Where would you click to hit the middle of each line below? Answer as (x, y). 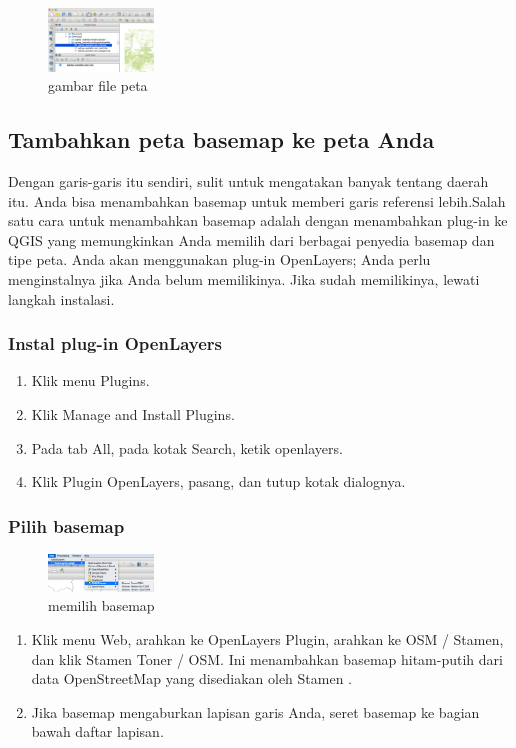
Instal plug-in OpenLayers (115, 343)
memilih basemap (101, 605)
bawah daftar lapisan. (97, 731)
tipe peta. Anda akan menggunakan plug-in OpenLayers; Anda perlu (219, 259)
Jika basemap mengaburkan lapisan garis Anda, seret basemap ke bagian (255, 711)
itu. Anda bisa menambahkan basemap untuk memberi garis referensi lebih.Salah (257, 200)
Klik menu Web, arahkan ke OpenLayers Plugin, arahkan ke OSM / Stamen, (267, 639)
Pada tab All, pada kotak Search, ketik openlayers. (187, 447)
